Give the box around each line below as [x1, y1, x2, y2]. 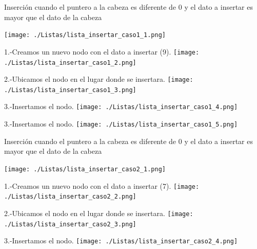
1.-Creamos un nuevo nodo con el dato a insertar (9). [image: [4, 46, 200, 57]
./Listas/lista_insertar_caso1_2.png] [4, 59, 136, 66]
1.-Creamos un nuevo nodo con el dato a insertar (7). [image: [4, 180, 200, 191]
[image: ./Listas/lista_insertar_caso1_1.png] [4, 31, 166, 39]
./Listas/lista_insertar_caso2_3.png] [4, 220, 136, 228]
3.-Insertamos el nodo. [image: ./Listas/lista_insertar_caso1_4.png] [4, 101, 238, 112]
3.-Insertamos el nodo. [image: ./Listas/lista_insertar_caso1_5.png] [4, 118, 238, 129]
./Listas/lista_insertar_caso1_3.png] [4, 86, 136, 94]
